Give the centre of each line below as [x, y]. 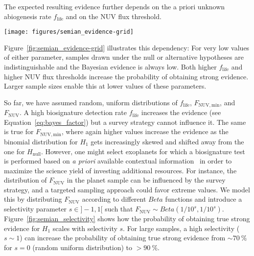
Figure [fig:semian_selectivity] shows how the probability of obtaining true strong [127, 219]
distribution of [25, 180]
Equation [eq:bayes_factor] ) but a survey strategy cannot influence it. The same [125, 122]
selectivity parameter [35, 209]
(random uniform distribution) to [82, 247]
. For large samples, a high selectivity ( [181, 228]
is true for [19, 131]
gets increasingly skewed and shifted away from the [167, 141]
